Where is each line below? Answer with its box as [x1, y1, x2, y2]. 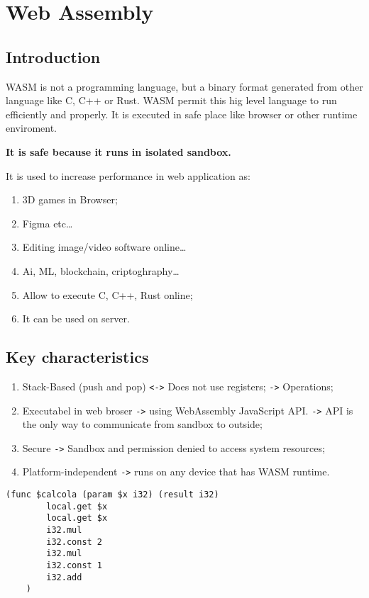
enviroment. [6, 120, 57, 135]
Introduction [6, 45, 101, 67]
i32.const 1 [46, 560, 103, 571]
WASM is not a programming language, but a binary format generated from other [6, 79, 363, 94]
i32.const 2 [46, 536, 103, 547]
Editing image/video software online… [22, 239, 187, 254]
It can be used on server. [22, 311, 130, 326]
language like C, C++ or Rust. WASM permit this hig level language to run [6, 93, 337, 108]
